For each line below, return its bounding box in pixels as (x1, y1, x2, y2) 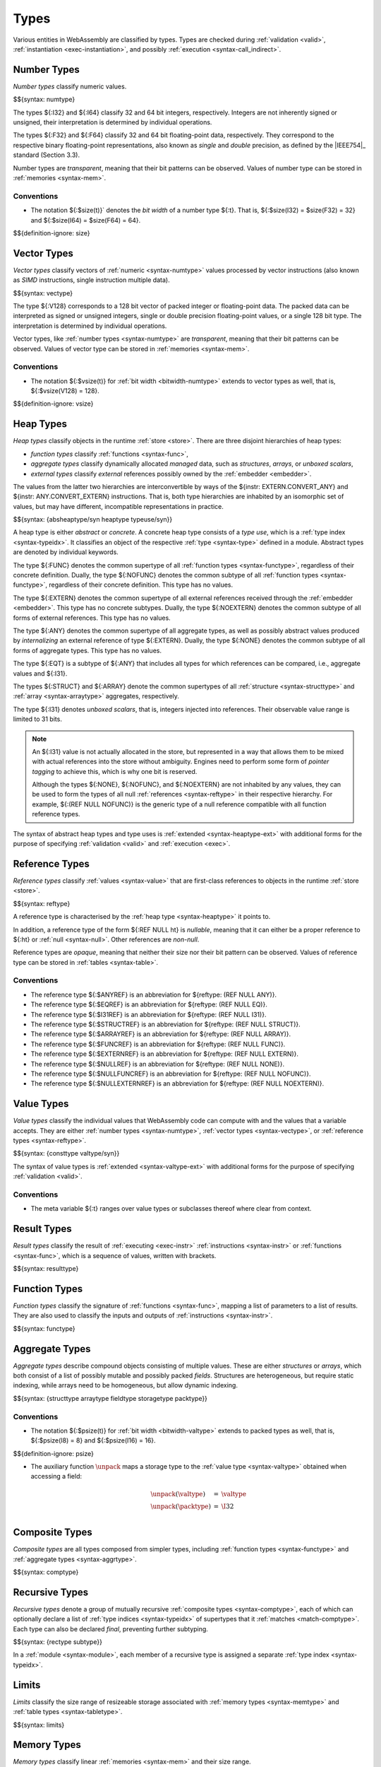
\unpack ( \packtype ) (150, 1502, 212, 1510)
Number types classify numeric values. (13, 82, 127, 90)
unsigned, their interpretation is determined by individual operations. (13, 118, 212, 127)
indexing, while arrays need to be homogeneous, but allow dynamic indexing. (13, 1381, 238, 1390)
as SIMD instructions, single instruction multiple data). (13, 276, 170, 284)
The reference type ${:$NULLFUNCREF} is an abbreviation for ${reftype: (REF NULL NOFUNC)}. (30, 1069, 311, 1078)
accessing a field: (30, 1472, 83, 1481)
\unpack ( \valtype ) (150, 1490, 206, 1498)
